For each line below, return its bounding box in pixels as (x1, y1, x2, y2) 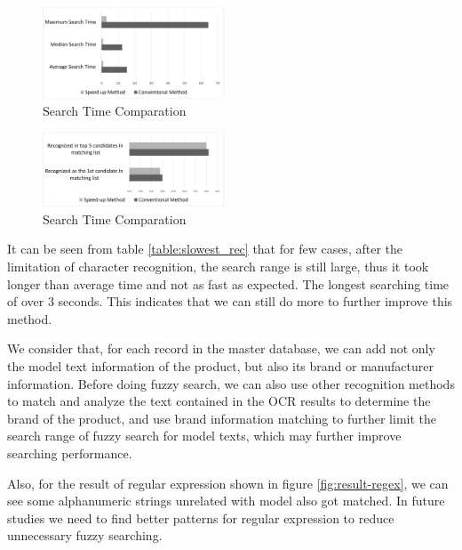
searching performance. (7, 443, 132, 462)
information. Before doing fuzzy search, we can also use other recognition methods (7, 374, 455, 392)
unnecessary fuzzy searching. (7, 526, 163, 545)
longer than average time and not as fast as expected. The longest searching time (7, 274, 450, 293)
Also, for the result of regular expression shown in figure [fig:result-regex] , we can (7, 473, 449, 492)
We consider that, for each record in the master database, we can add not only (7, 339, 435, 358)
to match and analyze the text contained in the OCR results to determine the (7, 392, 431, 410)
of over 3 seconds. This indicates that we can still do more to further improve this (7, 292, 453, 311)
